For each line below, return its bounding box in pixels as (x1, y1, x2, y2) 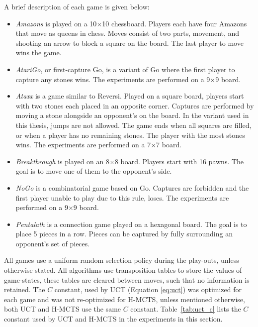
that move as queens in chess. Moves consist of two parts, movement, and (15, 28, 240, 38)
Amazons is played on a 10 (15, 18, 97, 28)
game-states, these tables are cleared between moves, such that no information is (4, 274, 250, 285)
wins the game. (15, 47, 62, 58)
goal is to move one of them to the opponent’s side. (15, 166, 172, 176)
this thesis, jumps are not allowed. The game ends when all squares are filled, (15, 119, 252, 130)
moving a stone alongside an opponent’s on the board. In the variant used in (15, 110, 249, 120)
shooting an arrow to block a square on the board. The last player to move (15, 37, 244, 48)
